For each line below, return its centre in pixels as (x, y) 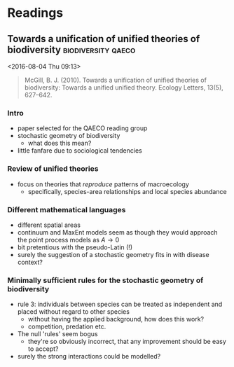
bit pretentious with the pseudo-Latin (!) (75, 247)
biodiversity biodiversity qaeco (71, 49)
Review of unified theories (53, 169)
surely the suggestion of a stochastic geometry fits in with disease (113, 254)
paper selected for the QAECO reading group (82, 128)
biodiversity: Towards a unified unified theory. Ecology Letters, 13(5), (124, 88)
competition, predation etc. (67, 326)
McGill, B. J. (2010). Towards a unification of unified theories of (115, 80)
